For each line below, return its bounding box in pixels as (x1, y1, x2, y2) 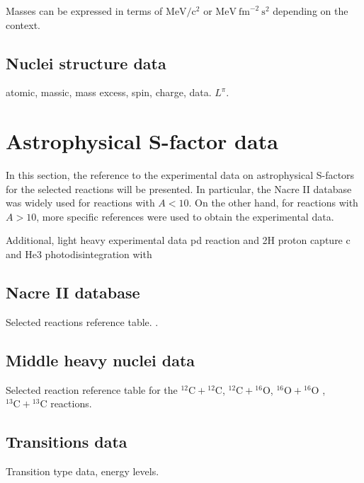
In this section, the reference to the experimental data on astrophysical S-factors (6, 168, 355, 182)
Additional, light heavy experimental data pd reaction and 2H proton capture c (6, 233, 351, 248)
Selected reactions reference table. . (6, 314, 159, 329)
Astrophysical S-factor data (6, 127, 278, 156)
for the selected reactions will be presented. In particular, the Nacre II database (6, 181, 352, 196)
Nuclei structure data (6, 52, 166, 74)
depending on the (273, 4, 348, 18)
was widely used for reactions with (6, 195, 155, 210)
